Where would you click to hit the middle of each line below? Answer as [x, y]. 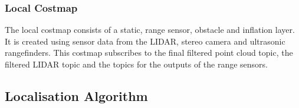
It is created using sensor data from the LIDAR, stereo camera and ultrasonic [145, 41]
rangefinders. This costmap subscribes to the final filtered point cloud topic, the [149, 53]
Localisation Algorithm [76, 95]
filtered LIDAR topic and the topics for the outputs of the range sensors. [137, 64]
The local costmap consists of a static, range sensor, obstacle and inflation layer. [150, 30]
